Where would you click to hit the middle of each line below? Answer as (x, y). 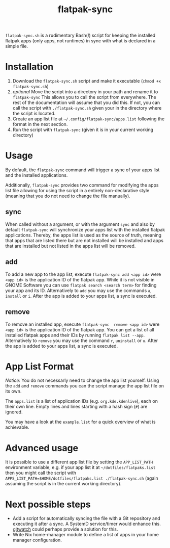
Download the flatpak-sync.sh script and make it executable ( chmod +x (87, 81)
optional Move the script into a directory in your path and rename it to (85, 92)
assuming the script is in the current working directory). (63, 484)
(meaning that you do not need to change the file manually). (68, 196)
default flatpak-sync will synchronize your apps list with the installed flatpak (85, 229)
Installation (29, 67)
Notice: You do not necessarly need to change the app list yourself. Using (82, 380)
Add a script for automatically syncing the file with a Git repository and (87, 518)
